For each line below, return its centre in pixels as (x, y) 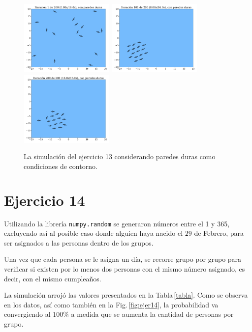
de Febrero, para (219, 233)
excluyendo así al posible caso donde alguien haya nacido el (94, 233)
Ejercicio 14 (45, 200)
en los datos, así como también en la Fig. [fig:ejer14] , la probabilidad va (111, 304)
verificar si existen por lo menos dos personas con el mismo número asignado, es (125, 268)
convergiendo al (27, 314)
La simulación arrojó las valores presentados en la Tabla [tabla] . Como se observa (126, 295)
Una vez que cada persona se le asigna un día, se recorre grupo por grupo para (123, 259)
